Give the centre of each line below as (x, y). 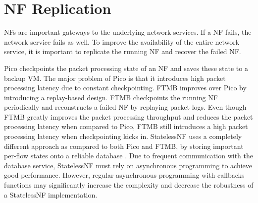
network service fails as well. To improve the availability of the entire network (122, 41)
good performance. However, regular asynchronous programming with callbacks (124, 175)
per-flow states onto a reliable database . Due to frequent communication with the (129, 156)
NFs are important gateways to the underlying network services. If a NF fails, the (128, 32)
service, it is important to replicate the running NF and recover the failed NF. (123, 51)
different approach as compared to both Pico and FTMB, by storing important (124, 146)
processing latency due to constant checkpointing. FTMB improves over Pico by (125, 88)
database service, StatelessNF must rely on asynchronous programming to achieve (128, 165)
